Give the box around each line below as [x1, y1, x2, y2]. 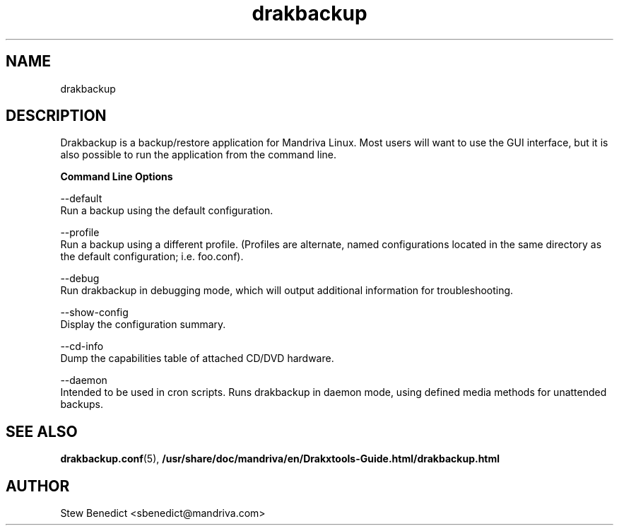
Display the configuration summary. [60, 318, 226, 331]
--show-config [60, 306, 129, 319]
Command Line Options [60, 170, 173, 183]
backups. [60, 398, 103, 411]
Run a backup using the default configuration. [60, 204, 273, 217]
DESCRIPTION [6, 107, 107, 125]
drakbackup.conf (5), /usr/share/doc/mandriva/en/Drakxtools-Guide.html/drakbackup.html [60, 453, 500, 465]
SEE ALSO [6, 422, 78, 440]
